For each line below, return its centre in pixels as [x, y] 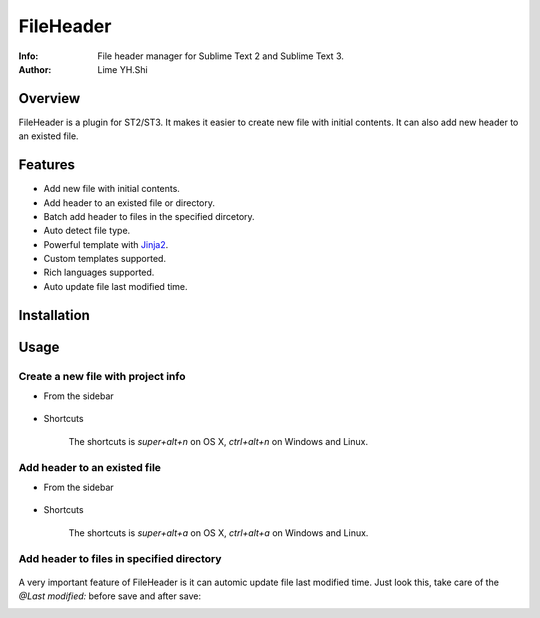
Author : [35, 69]
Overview [49, 98]
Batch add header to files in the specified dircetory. [149, 216]
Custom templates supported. [105, 259]
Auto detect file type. [87, 231]
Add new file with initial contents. [111, 189]
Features [46, 165]
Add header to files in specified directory [120, 558]
